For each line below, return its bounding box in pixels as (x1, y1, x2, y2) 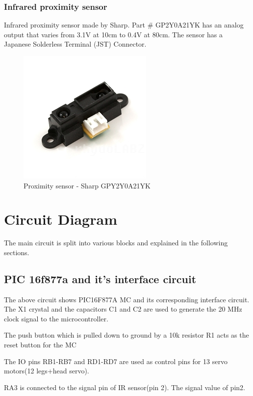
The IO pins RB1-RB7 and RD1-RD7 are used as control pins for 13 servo (4, 356, 228, 366)
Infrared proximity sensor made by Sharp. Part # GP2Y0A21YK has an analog (4, 20, 244, 30)
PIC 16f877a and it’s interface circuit (4, 271, 197, 286)
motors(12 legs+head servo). (4, 366, 89, 376)
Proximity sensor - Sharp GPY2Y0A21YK (24, 180, 151, 190)
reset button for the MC (4, 340, 76, 350)
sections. (4, 247, 29, 257)
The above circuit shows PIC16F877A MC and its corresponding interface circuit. (4, 294, 250, 304)
